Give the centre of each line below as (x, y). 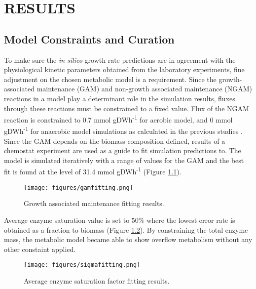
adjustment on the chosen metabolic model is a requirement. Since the (110, 79)
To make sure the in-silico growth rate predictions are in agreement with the (120, 60)
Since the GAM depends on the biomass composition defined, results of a (115, 141)
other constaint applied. (40, 249)
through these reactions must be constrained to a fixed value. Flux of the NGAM (127, 108)
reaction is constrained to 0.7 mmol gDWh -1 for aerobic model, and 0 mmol (118, 119)
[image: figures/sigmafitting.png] (82, 265)
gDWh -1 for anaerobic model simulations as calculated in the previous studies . (123, 130)
